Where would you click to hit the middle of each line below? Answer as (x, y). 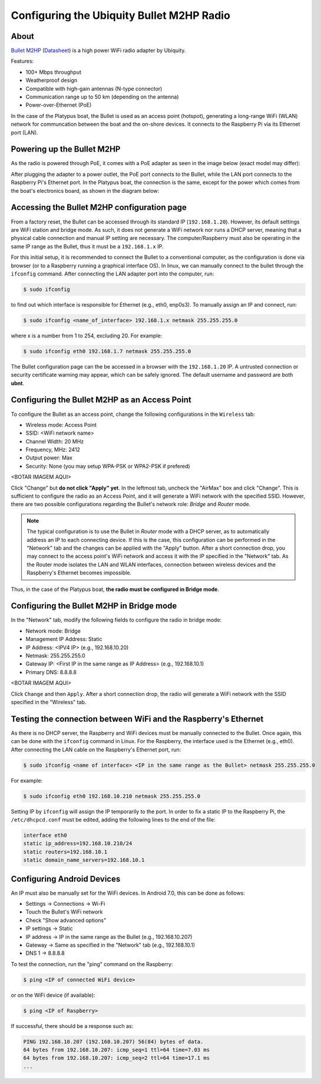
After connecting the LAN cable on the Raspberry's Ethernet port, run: (96, 750)
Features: (22, 61)
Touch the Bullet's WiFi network (64, 912)
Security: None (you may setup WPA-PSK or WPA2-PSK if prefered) (108, 466)
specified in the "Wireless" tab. (49, 702)
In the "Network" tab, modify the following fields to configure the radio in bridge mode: (116, 620)
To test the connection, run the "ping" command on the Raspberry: (92, 964)
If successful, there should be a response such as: (72, 1026)
